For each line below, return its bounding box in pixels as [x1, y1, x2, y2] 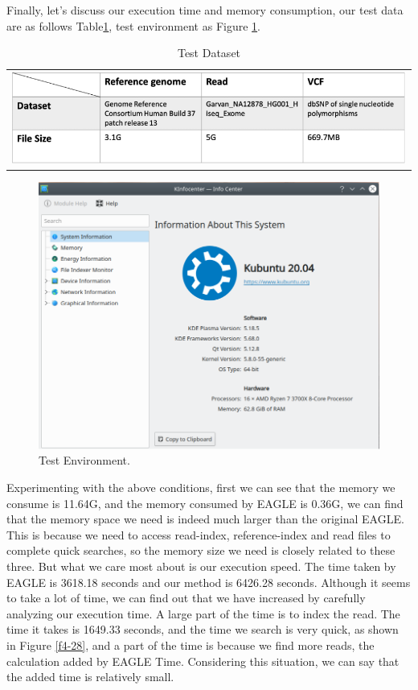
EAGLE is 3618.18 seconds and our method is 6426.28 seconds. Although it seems [6, 573, 411, 590]
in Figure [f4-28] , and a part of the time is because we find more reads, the [6, 636, 375, 653]
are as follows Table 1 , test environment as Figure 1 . [6, 17, 260, 34]
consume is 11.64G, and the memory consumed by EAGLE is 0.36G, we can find [6, 494, 404, 511]
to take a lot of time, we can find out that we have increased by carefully [6, 589, 366, 606]
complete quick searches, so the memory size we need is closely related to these [6, 542, 395, 559]
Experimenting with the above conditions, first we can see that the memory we [6, 479, 395, 496]
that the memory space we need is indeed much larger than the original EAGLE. [6, 510, 404, 527]
